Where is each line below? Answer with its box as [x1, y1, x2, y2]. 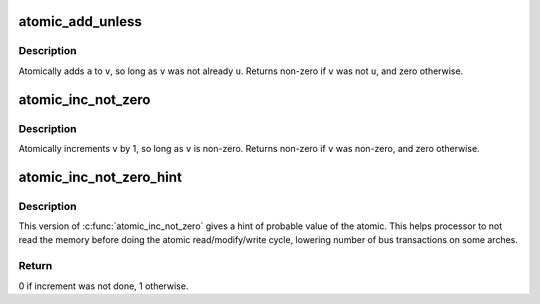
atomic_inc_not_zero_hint [18, 168, 182, 185]
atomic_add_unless [18, 13, 142, 30]
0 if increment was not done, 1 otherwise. [18, 280, 189, 292]
